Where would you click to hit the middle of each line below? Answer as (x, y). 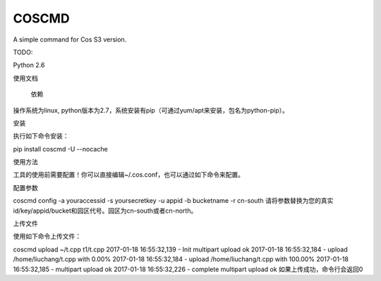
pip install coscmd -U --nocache (61, 149)
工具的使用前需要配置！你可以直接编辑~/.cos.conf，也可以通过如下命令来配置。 (129, 175)
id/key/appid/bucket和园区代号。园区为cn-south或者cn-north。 (105, 211)
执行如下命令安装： (41, 136)
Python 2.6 (29, 65)
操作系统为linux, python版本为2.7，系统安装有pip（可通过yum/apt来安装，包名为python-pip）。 (151, 110)
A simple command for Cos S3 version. (70, 39)
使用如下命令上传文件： (47, 237)
